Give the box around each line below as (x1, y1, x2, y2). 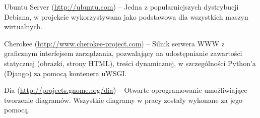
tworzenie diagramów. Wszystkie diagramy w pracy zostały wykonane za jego (4, 94, 242, 105)
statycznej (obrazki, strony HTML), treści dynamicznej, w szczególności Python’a (4, 57, 256, 68)
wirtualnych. (4, 21, 42, 32)
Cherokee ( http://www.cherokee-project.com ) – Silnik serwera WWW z (4, 38, 225, 48)
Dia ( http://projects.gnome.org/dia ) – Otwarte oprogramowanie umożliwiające (4, 85, 247, 95)
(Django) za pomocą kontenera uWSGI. (4, 68, 127, 78)
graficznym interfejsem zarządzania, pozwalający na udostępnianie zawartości (4, 48, 242, 58)
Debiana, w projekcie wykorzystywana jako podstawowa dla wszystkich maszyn (4, 11, 248, 22)
